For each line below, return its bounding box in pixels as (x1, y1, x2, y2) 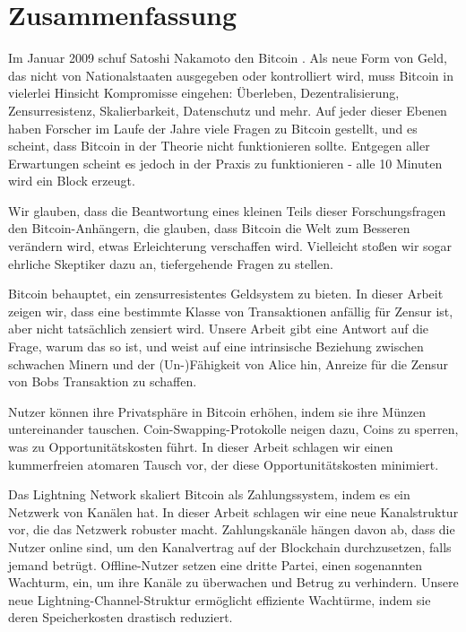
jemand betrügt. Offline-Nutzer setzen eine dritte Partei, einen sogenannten (8, 555, 423, 574)
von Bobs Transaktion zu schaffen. (8, 372, 197, 391)
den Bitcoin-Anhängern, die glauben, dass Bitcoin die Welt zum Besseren (8, 219, 410, 238)
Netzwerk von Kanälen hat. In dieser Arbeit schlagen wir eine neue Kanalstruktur (8, 502, 459, 521)
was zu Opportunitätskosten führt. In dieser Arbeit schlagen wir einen (8, 437, 393, 455)
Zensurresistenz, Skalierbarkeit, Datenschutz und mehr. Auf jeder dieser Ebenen (8, 100, 447, 119)
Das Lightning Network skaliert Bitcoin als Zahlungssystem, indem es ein (8, 485, 410, 504)
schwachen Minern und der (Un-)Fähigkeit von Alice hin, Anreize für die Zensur (8, 354, 449, 373)
